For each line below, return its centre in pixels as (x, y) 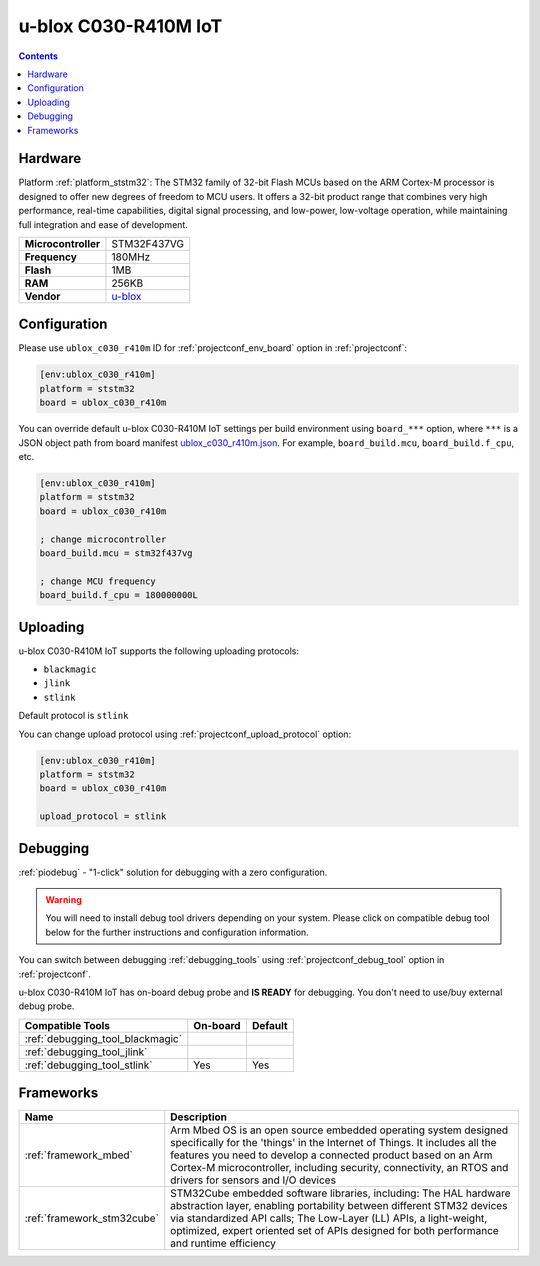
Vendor (42, 296)
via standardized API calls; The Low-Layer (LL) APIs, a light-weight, (329, 1218)
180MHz (131, 257)
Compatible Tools (67, 1025)
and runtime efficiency (223, 1243)
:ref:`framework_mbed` (79, 1155)
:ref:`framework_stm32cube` (92, 1218)
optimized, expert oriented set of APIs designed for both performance (334, 1231)
